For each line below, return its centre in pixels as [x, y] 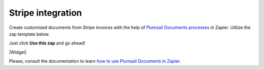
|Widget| [18, 52]
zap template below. [29, 34]
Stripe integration [45, 13]
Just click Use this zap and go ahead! [47, 43]
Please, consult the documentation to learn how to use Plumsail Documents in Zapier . [95, 61]
